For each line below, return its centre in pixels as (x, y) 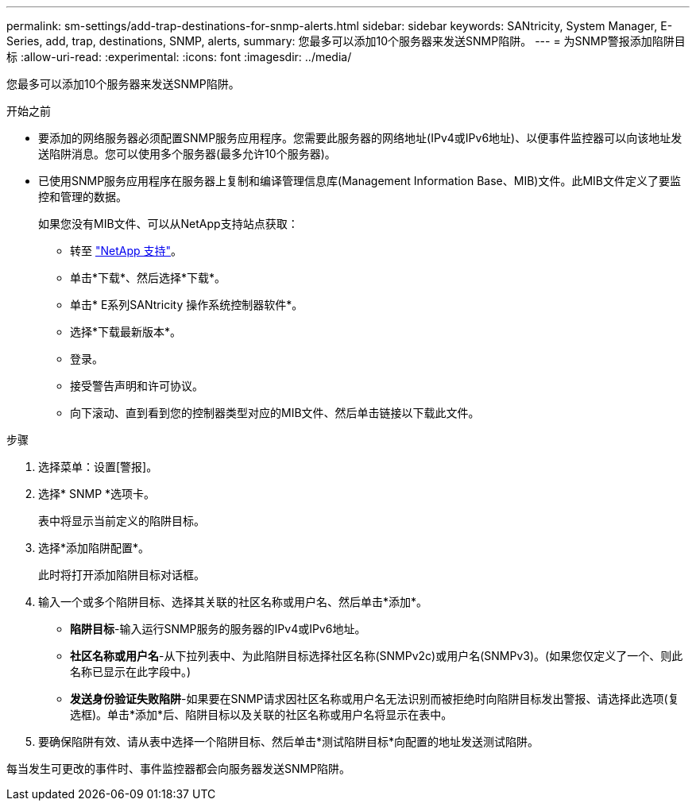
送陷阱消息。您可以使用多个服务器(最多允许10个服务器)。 (187, 154)
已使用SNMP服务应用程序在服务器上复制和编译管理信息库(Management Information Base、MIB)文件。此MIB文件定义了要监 (360, 181)
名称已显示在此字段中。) (131, 672)
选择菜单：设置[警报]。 (98, 467)
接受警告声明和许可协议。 (137, 386)
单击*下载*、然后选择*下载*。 (148, 278)
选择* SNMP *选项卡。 (97, 494)
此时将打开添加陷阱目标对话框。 (122, 575)
